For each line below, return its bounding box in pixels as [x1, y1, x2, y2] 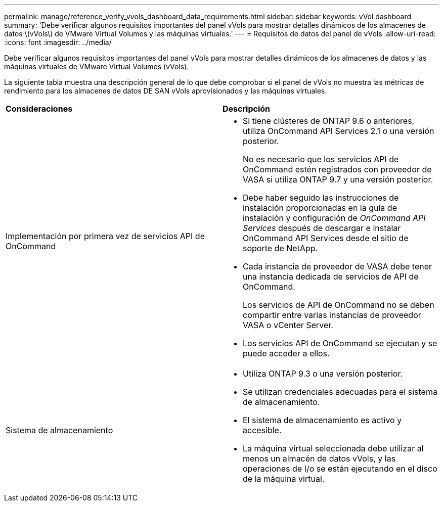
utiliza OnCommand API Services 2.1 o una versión [243, 126, 434, 136]
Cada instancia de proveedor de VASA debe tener [243, 261, 432, 271]
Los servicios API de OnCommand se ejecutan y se [243, 338, 437, 348]
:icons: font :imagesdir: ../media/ [4, 38, 112, 47]
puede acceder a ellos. [243, 348, 330, 358]
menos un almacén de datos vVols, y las [243, 453, 396, 464]
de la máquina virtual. [243, 474, 325, 484]
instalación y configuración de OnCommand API [243, 213, 426, 223]
